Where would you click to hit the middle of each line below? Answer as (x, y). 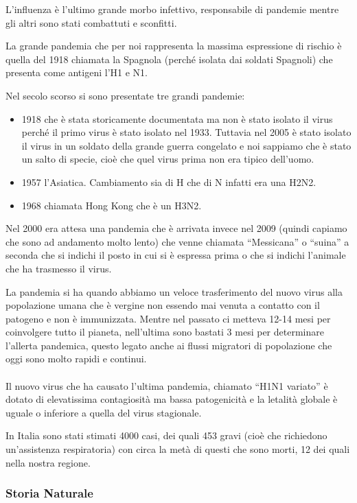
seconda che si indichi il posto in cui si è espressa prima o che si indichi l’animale (176, 255)
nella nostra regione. (48, 462)
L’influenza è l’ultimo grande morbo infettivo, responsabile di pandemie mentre (172, 9)
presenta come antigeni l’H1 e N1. (77, 72)
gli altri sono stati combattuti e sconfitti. (91, 22)
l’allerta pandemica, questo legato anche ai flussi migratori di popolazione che (169, 345)
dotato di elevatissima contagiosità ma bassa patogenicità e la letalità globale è (172, 399)
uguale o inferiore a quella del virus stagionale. (104, 412)
